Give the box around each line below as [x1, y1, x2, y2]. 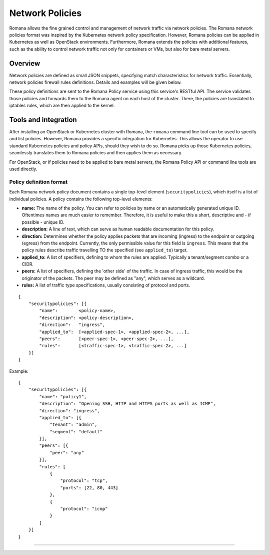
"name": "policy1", [39, 394, 87, 399]
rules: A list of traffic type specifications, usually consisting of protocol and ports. [21, 282, 190, 288]
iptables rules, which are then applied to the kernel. [9, 103, 115, 109]
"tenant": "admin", [49, 422, 97, 428]
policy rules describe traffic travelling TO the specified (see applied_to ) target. [21, 247, 188, 253]
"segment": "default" [49, 429, 102, 434]
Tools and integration [9, 116, 77, 124]
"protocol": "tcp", [60, 478, 108, 483]
